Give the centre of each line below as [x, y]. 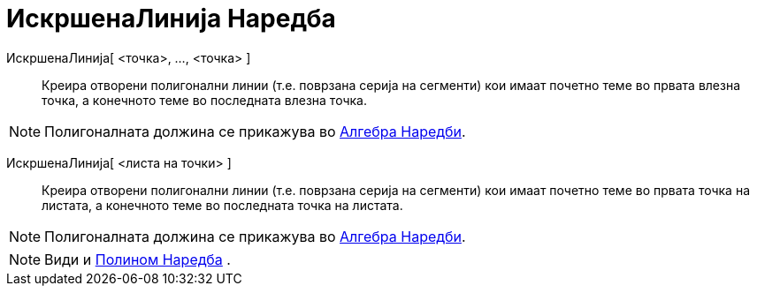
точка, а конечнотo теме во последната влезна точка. [204, 100]
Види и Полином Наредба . [138, 259]
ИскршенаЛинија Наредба [171, 19]
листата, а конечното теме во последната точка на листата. [222, 205]
